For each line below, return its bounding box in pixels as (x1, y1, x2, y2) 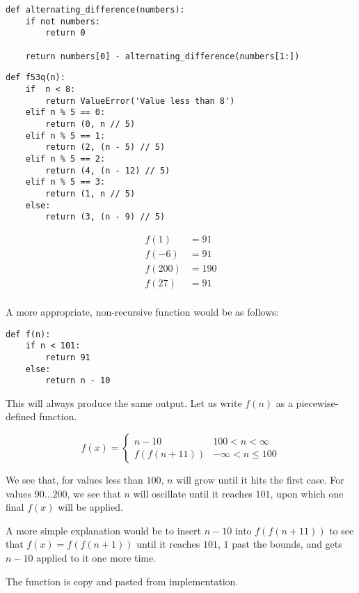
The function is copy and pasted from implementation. (6, 573, 239, 588)
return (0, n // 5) (45, 118, 136, 129)
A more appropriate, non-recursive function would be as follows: (6, 304, 279, 318)
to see (329, 523, 354, 537)
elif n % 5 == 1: (25, 130, 106, 141)
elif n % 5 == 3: (25, 177, 106, 187)
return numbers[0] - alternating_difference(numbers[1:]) (25, 51, 300, 61)
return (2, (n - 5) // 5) (45, 142, 166, 153)
